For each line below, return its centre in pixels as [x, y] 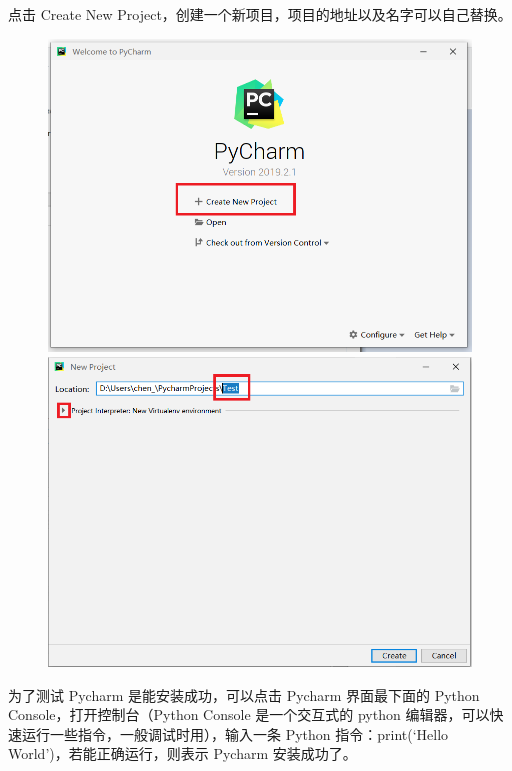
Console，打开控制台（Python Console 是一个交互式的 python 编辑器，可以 [249, 714]
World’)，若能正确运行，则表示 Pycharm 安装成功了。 [182, 753]
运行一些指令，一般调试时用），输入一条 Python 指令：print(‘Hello [235, 733]
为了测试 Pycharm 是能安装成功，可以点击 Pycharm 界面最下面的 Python [244, 694]
